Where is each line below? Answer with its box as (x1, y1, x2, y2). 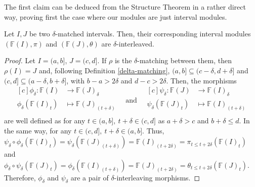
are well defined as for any (4, 115, 86, 125)
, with (66, 75, 85, 85)
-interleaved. (116, 38, 154, 49)
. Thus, (142, 125, 164, 135)
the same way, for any (4, 125, 72, 135)
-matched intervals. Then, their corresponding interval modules (55, 28, 251, 39)
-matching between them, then (137, 55, 232, 66)
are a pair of (70, 172, 109, 182)
